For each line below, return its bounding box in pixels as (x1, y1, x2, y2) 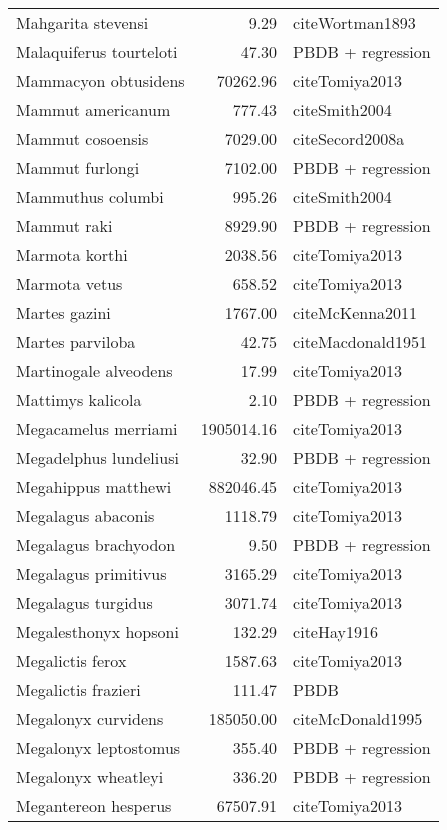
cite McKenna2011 (293, 301, 418, 324)
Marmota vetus (16, 272, 123, 295)
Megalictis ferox (16, 649, 127, 672)
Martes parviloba (16, 330, 136, 353)
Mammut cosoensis (16, 127, 149, 150)
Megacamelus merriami (16, 417, 178, 440)
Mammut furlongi (16, 156, 140, 179)
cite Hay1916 (293, 620, 378, 643)
